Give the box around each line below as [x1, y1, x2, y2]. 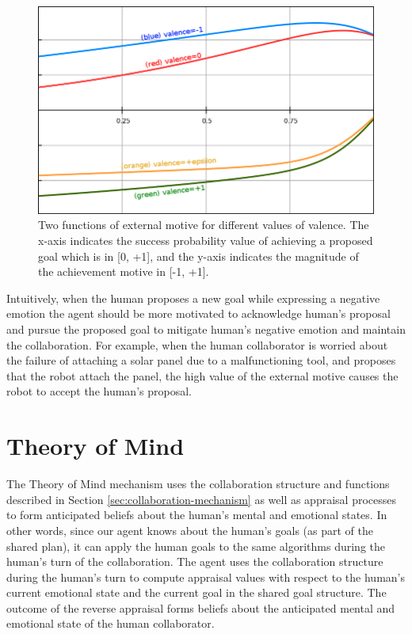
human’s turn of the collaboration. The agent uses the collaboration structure [6, 553, 383, 570]
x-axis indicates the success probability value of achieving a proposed [38, 232, 373, 249]
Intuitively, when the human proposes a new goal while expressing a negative [6, 289, 380, 306]
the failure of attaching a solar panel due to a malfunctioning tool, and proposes [6, 352, 396, 369]
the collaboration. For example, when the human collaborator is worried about [6, 336, 388, 353]
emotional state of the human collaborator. [6, 615, 215, 632]
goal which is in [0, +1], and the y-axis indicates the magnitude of [38, 247, 359, 264]
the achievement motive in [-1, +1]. [38, 263, 209, 280]
